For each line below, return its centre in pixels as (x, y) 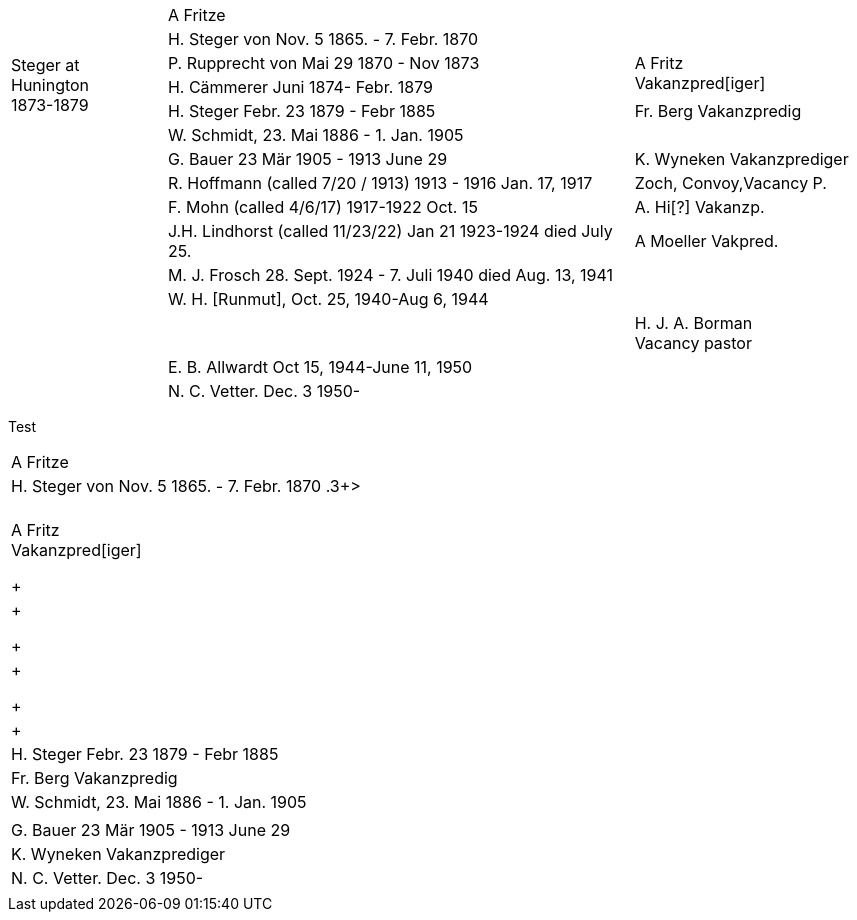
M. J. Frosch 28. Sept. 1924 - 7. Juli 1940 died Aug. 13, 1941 (390, 275)
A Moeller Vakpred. (706, 241)
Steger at (45, 65)
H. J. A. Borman (693, 323)
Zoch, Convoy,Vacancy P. (730, 183)
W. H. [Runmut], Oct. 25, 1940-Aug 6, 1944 (328, 299)
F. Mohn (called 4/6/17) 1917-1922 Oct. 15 (322, 207)
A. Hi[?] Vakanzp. (699, 207)
